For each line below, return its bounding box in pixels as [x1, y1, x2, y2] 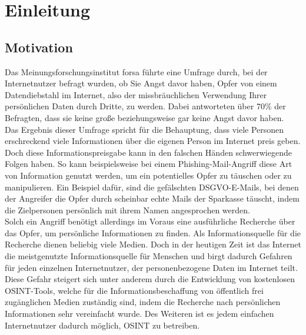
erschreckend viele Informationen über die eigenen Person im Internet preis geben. [5, 135, 301, 147]
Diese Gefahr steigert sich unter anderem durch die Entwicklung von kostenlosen [5, 273, 295, 285]
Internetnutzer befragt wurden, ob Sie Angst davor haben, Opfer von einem [5, 77, 277, 89]
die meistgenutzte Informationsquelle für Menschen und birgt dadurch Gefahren [5, 250, 292, 262]
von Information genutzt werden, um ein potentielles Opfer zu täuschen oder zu [5, 169, 292, 181]
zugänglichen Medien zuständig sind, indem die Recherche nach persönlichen [5, 296, 281, 308]
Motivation [5, 38, 73, 56]
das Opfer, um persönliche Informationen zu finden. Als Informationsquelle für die [5, 226, 301, 239]
